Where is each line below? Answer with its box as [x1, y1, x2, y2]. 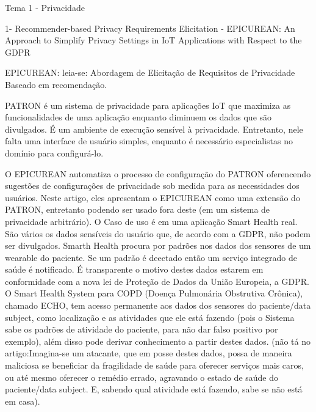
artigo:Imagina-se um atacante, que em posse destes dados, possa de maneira [5, 347, 292, 359]
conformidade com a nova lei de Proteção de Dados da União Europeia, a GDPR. [5, 274, 309, 287]
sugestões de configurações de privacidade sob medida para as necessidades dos [5, 179, 300, 192]
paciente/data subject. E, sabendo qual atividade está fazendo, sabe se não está [5, 383, 303, 395]
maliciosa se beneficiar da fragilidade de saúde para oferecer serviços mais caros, [5, 359, 304, 372]
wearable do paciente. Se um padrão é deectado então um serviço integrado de [5, 251, 297, 263]
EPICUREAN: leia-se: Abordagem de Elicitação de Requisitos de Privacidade [5, 66, 295, 79]
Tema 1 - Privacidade [5, 1, 85, 13]
